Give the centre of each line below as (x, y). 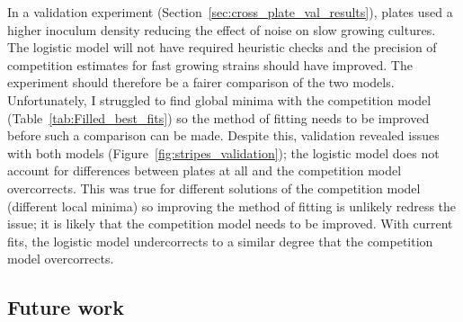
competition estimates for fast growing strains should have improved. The (210, 64)
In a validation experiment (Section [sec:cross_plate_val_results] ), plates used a (230, 12)
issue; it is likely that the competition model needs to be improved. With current (230, 224)
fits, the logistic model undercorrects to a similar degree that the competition (220, 241)
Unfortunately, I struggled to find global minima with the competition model (219, 99)
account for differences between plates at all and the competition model (205, 170)
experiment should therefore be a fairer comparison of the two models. (201, 82)
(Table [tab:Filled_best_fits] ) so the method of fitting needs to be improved (218, 117)
